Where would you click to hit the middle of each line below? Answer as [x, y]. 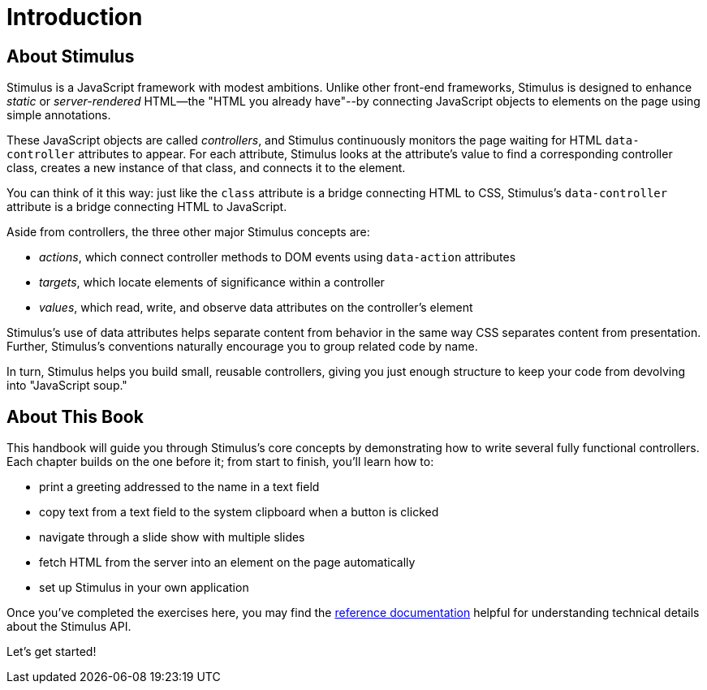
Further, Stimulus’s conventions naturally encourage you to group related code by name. [242, 347]
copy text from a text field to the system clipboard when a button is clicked [239, 512]
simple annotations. [59, 115]
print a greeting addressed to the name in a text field [179, 487]
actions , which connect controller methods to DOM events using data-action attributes [278, 257]
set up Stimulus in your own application [144, 588]
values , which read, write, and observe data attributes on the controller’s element [256, 308]
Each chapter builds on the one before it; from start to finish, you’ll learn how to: [220, 462]
